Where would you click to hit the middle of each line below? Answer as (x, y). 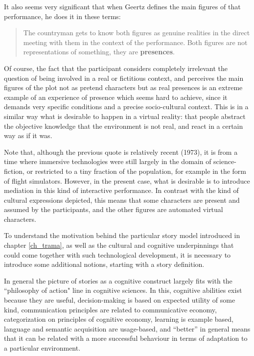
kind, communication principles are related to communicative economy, (110, 309)
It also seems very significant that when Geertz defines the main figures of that (122, 6)
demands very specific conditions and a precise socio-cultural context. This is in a (126, 107)
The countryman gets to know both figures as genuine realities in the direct (137, 33)
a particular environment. (42, 348)
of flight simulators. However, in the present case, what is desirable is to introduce (127, 180)
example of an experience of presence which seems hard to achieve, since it (116, 97)
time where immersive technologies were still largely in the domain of (108, 161)
